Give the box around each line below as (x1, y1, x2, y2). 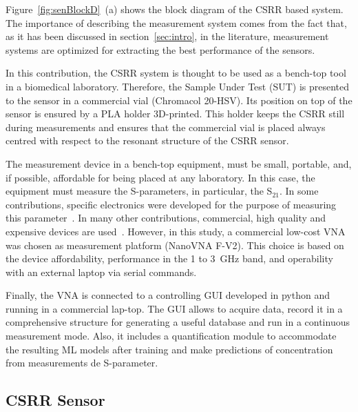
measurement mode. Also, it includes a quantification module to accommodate (6, 328, 337, 343)
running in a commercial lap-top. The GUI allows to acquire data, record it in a (6, 301, 343, 315)
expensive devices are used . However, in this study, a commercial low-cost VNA (6, 224, 346, 238)
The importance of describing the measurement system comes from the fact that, (6, 15, 347, 30)
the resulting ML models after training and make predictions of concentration (6, 342, 333, 356)
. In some (279, 184, 319, 198)
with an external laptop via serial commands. (6, 264, 197, 279)
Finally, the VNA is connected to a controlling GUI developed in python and (6, 288, 330, 302)
